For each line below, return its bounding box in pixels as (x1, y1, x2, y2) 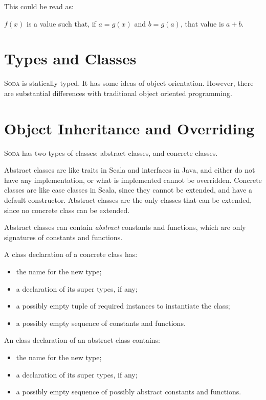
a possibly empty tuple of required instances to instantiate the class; (16, 300, 230, 311)
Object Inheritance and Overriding (4, 117, 255, 138)
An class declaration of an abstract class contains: (4, 335, 161, 345)
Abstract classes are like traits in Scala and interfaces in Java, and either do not (4, 164, 255, 175)
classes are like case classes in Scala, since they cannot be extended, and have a (4, 184, 253, 195)
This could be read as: (4, 1, 74, 11)
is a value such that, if (27, 18, 96, 29)
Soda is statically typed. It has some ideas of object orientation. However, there (4, 78, 254, 88)
